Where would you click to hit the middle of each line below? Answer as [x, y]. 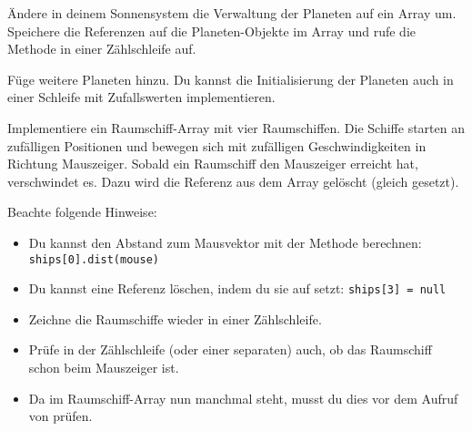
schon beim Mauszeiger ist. [104, 368]
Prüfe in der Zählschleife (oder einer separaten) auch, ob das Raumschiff [230, 349]
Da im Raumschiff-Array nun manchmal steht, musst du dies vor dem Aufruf [243, 398]
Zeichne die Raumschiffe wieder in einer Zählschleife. [175, 318]
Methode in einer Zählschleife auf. [102, 49]
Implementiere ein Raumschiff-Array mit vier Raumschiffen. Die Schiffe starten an [236, 127]
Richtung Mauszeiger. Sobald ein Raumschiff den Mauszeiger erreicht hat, [213, 164]
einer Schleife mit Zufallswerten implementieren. [141, 97]
